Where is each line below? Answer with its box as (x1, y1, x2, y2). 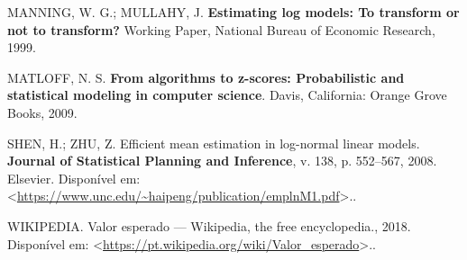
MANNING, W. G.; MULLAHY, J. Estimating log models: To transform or (7, 3, 460, 21)
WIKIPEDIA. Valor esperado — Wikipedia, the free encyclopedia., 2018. (7, 216, 411, 235)
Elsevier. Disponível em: (7, 168, 141, 187)
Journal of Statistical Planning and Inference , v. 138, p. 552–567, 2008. (7, 151, 437, 170)
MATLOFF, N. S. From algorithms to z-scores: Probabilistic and (7, 67, 405, 86)
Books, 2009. (7, 103, 78, 121)
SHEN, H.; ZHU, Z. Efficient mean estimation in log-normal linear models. (7, 133, 420, 152)
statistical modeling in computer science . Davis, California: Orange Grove (7, 85, 447, 104)
